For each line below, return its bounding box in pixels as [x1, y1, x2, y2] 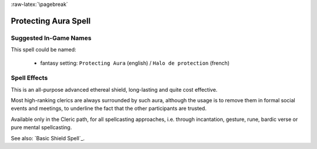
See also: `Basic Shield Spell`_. [11, 134, 85, 141]
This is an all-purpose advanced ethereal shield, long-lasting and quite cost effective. [11, 86, 218, 93]
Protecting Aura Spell [11, 16, 91, 26]
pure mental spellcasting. [11, 124, 72, 131]
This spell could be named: [11, 46, 76, 53]
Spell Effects [11, 74, 48, 82]
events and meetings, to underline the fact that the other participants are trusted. [11, 105, 207, 112]
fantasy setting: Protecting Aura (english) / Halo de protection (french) [40, 59, 230, 67]
